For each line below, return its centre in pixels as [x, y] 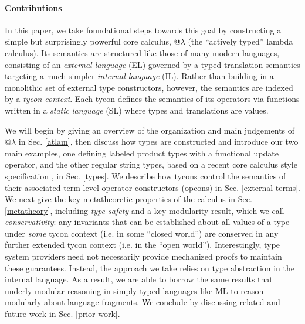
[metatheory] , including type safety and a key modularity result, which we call [145, 210]
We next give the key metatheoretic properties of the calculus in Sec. [128, 199]
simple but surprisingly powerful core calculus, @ [93, 41]
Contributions [33, 7]
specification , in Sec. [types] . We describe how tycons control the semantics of [145, 175]
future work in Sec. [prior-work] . [62, 314]
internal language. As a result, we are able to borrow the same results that [139, 279]
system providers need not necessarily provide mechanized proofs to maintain [143, 256]
